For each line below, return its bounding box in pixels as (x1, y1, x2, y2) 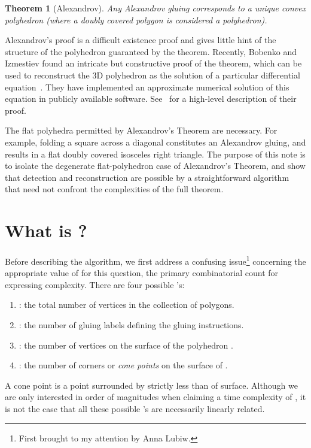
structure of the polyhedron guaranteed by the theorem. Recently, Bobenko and (5, 45, 297, 57)
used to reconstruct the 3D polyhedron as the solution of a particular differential (5, 68, 300, 81)
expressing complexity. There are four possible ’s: (5, 278, 185, 290)
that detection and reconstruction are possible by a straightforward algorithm (5, 171, 289, 183)
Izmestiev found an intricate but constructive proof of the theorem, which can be (5, 57, 302, 69)
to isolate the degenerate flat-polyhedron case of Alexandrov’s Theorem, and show (5, 159, 306, 172)
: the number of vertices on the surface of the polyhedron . (19, 338, 233, 351)
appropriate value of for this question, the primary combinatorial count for (5, 267, 279, 279)
